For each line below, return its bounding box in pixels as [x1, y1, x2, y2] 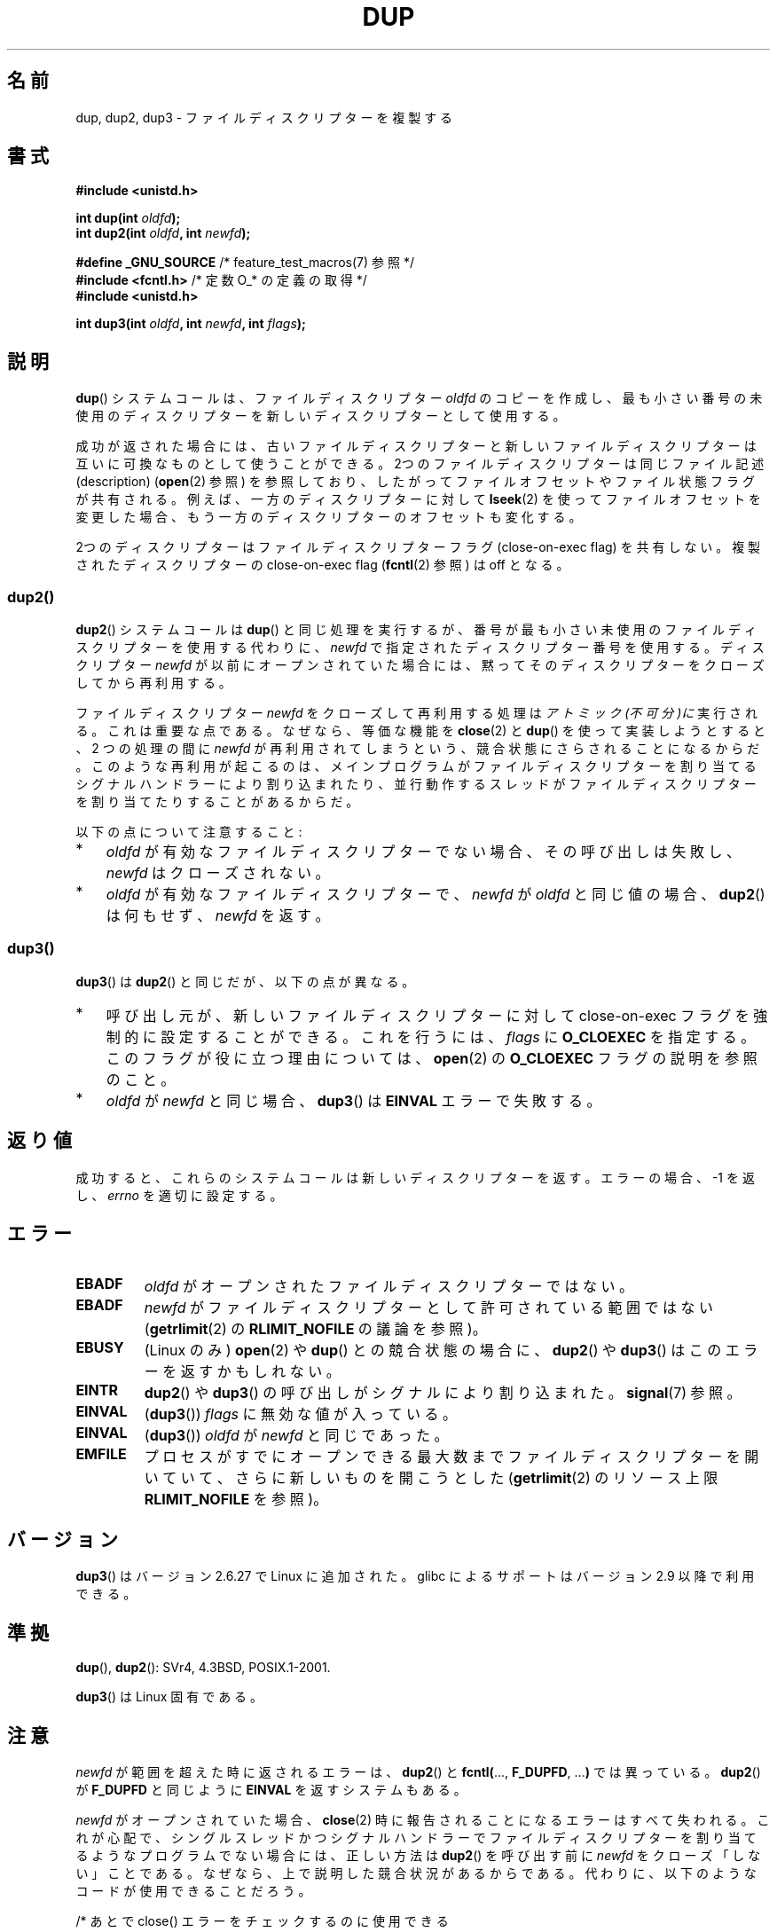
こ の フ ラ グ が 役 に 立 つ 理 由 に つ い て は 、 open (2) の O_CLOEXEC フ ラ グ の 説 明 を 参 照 [106, 1048, 757, 1067]
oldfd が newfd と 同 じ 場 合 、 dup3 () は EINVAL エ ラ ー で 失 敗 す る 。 [106, 1091, 601, 1110]
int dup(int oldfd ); [75, 210, 181, 226]
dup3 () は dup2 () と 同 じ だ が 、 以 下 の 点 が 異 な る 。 [75, 973, 415, 989]
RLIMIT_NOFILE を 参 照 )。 [144, 1490, 328, 1509]
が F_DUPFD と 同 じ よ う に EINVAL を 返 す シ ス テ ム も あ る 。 [75, 1782, 467, 1797]
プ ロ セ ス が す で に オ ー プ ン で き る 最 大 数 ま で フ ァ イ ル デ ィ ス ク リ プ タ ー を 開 [144, 1448, 759, 1466]
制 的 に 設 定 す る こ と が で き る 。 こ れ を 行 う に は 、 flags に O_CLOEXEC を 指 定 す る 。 [106, 1027, 756, 1046]
